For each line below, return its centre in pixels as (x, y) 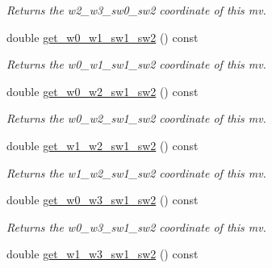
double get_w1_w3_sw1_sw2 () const (103, 254)
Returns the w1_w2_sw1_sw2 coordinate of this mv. (136, 172)
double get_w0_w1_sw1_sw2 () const (103, 37)
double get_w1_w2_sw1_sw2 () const (103, 145)
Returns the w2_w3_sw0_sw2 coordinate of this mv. (136, 10)
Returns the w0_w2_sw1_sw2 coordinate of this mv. (136, 118)
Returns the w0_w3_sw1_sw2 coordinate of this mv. (136, 226)
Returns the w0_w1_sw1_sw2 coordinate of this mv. (136, 64)
